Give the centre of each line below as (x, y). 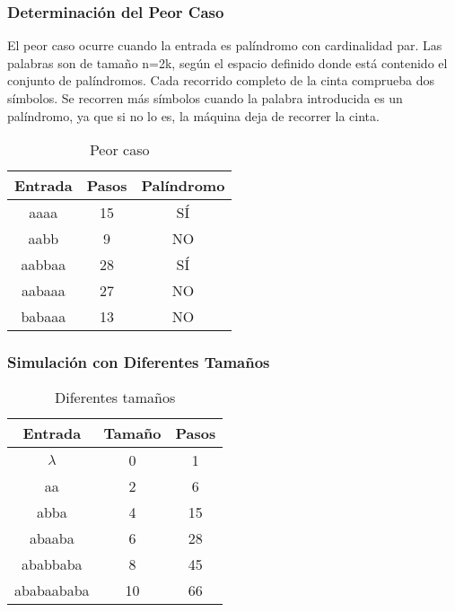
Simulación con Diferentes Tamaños (139, 362)
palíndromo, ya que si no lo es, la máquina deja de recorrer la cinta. (193, 115)
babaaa (44, 317)
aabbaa (44, 265)
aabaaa (43, 291)
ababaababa (52, 590)
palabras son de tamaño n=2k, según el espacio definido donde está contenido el (227, 62)
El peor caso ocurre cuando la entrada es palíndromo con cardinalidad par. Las (225, 45)
